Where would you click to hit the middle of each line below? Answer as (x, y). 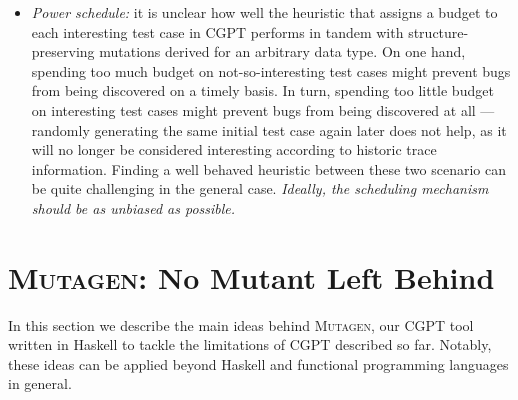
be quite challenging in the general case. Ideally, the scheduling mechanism (260, 188)
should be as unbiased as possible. (133, 207)
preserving (63, 51)
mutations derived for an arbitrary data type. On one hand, (282, 51)
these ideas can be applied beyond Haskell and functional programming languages (258, 363)
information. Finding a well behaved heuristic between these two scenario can (268, 168)
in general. (40, 383)
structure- (438, 31)
